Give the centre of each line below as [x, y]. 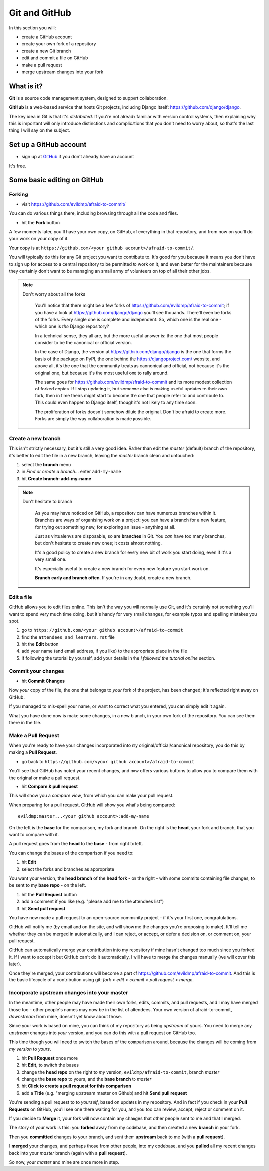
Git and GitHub [40, 13]
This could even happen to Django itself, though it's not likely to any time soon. [116, 403]
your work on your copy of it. [39, 239]
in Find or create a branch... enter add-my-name [71, 472]
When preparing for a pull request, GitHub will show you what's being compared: [92, 805]
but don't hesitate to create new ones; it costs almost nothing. [99, 543]
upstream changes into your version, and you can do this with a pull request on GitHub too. [103, 1033]
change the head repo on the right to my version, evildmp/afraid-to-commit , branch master [120, 1072]
